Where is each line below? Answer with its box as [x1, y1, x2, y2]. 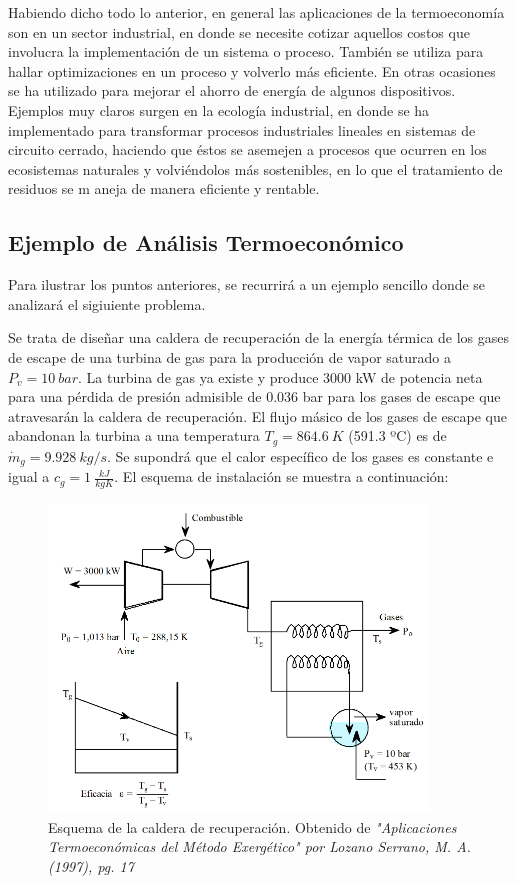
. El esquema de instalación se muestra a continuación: [114, 466, 449, 487]
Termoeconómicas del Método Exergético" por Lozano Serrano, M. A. [48, 836, 471, 857]
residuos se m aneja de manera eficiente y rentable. [8, 178, 320, 199]
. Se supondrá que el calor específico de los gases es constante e [106, 445, 494, 466]
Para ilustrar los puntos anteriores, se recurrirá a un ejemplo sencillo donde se [8, 274, 486, 295]
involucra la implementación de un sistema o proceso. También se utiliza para [8, 41, 484, 62]
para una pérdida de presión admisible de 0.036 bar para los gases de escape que [8, 386, 501, 407]
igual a [8, 466, 50, 487]
